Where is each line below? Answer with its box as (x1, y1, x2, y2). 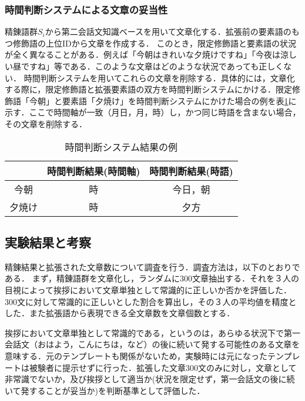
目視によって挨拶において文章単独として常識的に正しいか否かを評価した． (5, 283, 292, 296)
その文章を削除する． (5, 117, 87, 130)
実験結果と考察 (5, 233, 91, 251)
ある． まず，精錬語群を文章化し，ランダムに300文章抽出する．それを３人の (5, 272, 299, 284)
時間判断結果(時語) (149, 164, 233, 178)
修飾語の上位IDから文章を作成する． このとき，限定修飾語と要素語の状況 (12, 37, 296, 49)
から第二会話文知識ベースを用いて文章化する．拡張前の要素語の (45, 25, 291, 38)
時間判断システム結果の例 (65, 140, 178, 154)
